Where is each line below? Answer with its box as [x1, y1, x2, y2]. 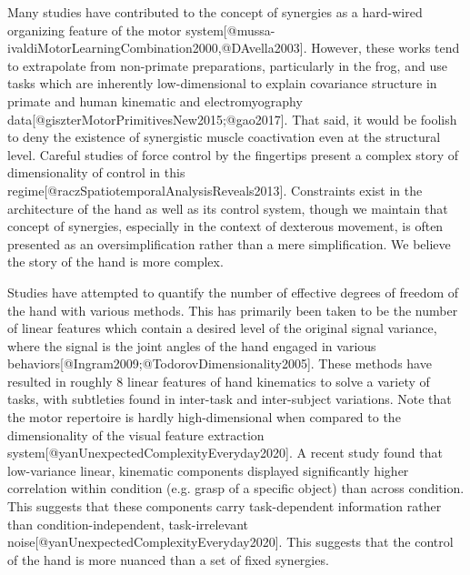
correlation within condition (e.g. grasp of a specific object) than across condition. [7, 479, 465, 498]
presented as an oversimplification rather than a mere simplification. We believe [7, 234, 451, 253]
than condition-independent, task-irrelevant [7, 514, 249, 533]
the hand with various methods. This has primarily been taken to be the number [7, 300, 458, 319]
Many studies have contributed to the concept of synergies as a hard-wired [7, 3, 423, 21]
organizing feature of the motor [7, 20, 182, 39]
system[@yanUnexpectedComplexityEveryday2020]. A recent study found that [7, 443, 443, 462]
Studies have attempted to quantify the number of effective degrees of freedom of [7, 282, 459, 301]
